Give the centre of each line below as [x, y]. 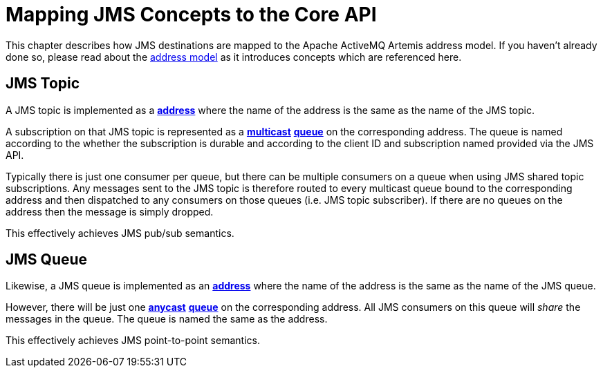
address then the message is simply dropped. [110, 211]
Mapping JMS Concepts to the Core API [191, 15]
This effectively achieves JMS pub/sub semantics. [120, 233]
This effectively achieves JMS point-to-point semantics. [133, 341]
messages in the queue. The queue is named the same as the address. [167, 319]
